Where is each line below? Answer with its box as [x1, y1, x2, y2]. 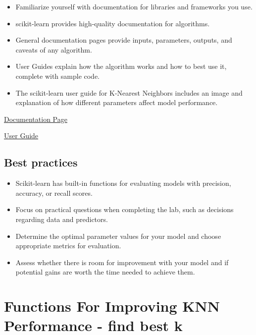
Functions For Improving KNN [4, 296, 220, 316]
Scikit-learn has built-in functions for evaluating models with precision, [15, 178, 231, 188]
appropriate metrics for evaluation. [15, 240, 121, 251]
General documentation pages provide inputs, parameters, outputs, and [15, 35, 232, 45]
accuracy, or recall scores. [15, 187, 93, 198]
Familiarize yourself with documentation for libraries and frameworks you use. [15, 1, 253, 11]
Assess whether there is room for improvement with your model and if [15, 257, 229, 267]
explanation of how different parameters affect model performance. [15, 97, 218, 108]
